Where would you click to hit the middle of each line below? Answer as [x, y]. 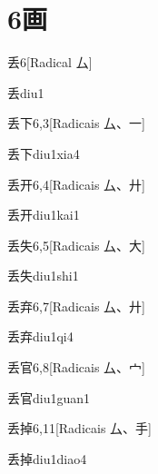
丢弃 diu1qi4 [40, 336]
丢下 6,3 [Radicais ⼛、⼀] [76, 123]
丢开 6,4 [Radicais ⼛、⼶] [76, 184]
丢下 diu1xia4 [44, 153]
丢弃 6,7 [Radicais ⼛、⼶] [76, 306]
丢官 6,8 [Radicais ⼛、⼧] [76, 367]
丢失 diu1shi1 [43, 276]
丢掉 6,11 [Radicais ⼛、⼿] [79, 428]
